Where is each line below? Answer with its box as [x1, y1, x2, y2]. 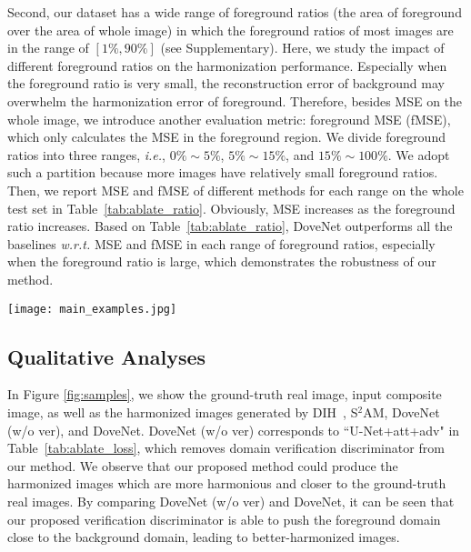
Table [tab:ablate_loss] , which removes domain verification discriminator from [7, 438, 445, 457]
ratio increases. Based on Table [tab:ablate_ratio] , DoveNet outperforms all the [7, 216, 453, 236]
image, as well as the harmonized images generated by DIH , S [7, 402, 358, 421]
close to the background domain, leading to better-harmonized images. [7, 527, 400, 547]
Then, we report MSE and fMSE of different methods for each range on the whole [7, 180, 464, 199]
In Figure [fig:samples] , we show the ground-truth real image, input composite [7, 385, 442, 404]
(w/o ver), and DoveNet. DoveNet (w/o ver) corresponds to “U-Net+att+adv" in [7, 420, 460, 439]
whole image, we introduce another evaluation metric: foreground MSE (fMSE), [7, 109, 451, 128]
